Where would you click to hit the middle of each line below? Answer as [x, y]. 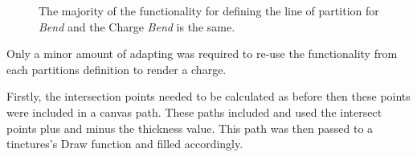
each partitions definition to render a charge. [117, 69]
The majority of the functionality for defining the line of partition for [209, 10]
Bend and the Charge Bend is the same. [137, 26]
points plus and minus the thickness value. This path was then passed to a [190, 128]
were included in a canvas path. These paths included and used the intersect [194, 112]
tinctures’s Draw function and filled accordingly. [125, 144]
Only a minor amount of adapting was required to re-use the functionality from [202, 54]
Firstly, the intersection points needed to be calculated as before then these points [208, 96]
